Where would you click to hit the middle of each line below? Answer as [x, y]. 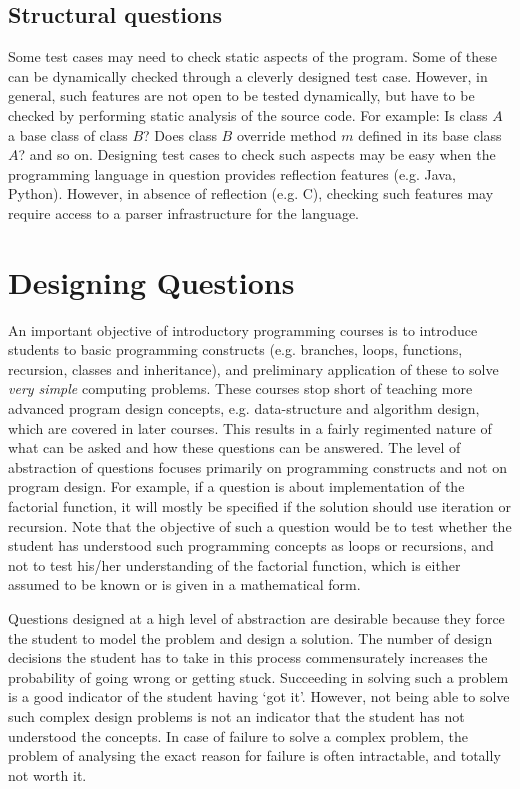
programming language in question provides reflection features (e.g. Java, [232, 173]
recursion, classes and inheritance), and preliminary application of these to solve [253, 368]
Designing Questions [151, 281]
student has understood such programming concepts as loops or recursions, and [251, 545]
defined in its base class [430, 134]
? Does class [180, 134]
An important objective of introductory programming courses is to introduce [243, 329]
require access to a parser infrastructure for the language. [184, 212]
